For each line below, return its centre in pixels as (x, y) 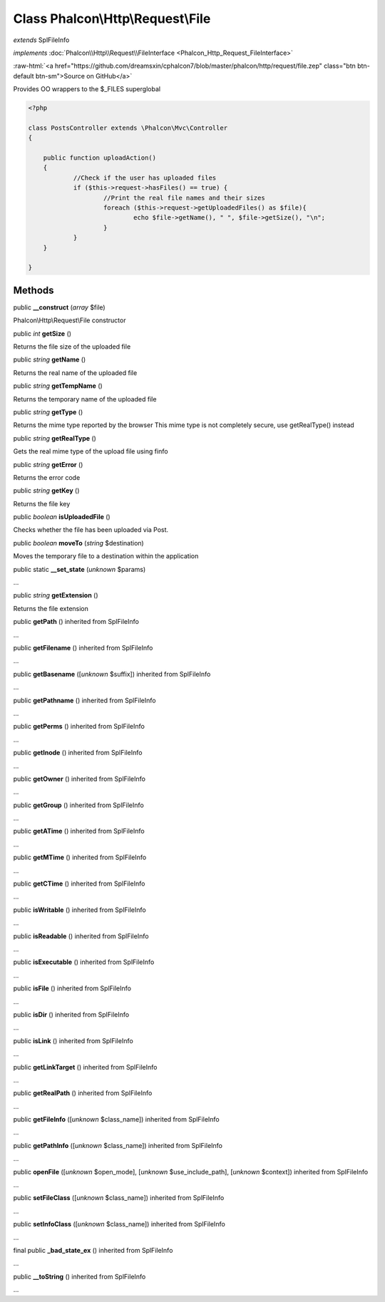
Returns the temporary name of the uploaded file (85, 399)
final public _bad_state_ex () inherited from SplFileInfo (93, 1250)
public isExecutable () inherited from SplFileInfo (84, 962)
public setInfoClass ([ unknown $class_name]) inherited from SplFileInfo (119, 1224)
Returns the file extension (51, 608)
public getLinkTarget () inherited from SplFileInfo (85, 1067)
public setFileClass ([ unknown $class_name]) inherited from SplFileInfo (119, 1198)
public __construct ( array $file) (60, 307)
